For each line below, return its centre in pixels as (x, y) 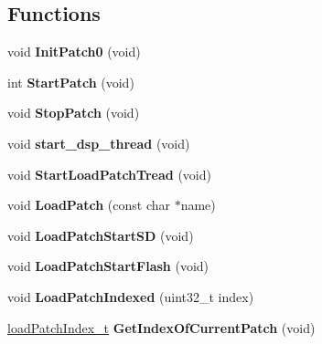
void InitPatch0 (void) (74, 52)
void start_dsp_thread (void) (99, 143)
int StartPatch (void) (71, 82)
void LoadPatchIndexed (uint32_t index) (131, 296)
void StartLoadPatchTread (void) (109, 174)
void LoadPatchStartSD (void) (101, 235)
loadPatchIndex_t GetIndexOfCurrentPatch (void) (161, 327)
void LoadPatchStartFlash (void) (108, 266)
